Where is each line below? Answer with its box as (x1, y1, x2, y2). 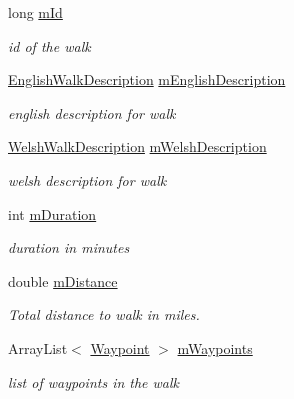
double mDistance (8, 270, 118, 291)
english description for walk (8, 102, 176, 123)
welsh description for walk (8, 169, 167, 190)
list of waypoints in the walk (8, 371, 180, 392)
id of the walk (8, 35, 91, 56)
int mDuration (8, 203, 97, 224)
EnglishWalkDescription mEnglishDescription (8, 69, 286, 90)
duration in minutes (8, 237, 130, 258)
